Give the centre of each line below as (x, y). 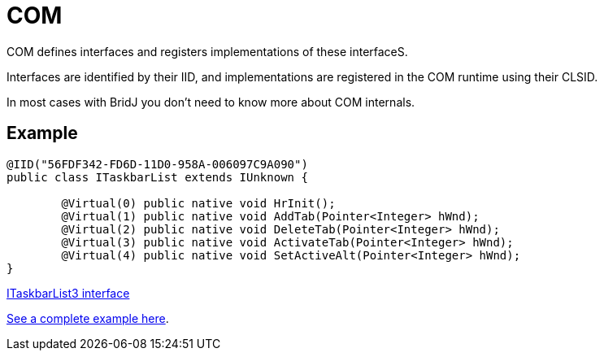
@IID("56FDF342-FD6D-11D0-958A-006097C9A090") (157, 164)
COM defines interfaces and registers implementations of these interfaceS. (207, 51)
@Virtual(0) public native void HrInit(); (198, 203)
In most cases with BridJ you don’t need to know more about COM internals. (211, 102)
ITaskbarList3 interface (68, 293)
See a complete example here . (88, 318)
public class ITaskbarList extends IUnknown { (157, 177)
